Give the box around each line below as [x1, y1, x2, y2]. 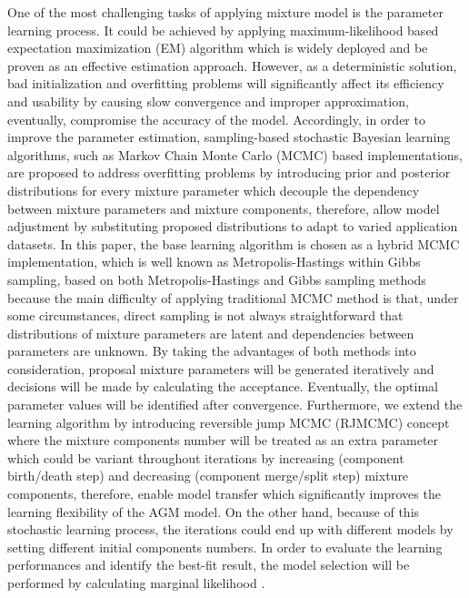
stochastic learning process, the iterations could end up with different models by [7, 520, 454, 539]
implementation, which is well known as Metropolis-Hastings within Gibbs [7, 252, 421, 271]
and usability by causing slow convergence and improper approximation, [7, 91, 409, 110]
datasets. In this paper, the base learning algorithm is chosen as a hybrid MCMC [7, 234, 460, 253]
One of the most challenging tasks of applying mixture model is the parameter [7, 3, 444, 21]
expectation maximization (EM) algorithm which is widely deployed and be [7, 38, 428, 57]
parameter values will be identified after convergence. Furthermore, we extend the [7, 395, 463, 414]
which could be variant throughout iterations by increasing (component [7, 448, 404, 467]
